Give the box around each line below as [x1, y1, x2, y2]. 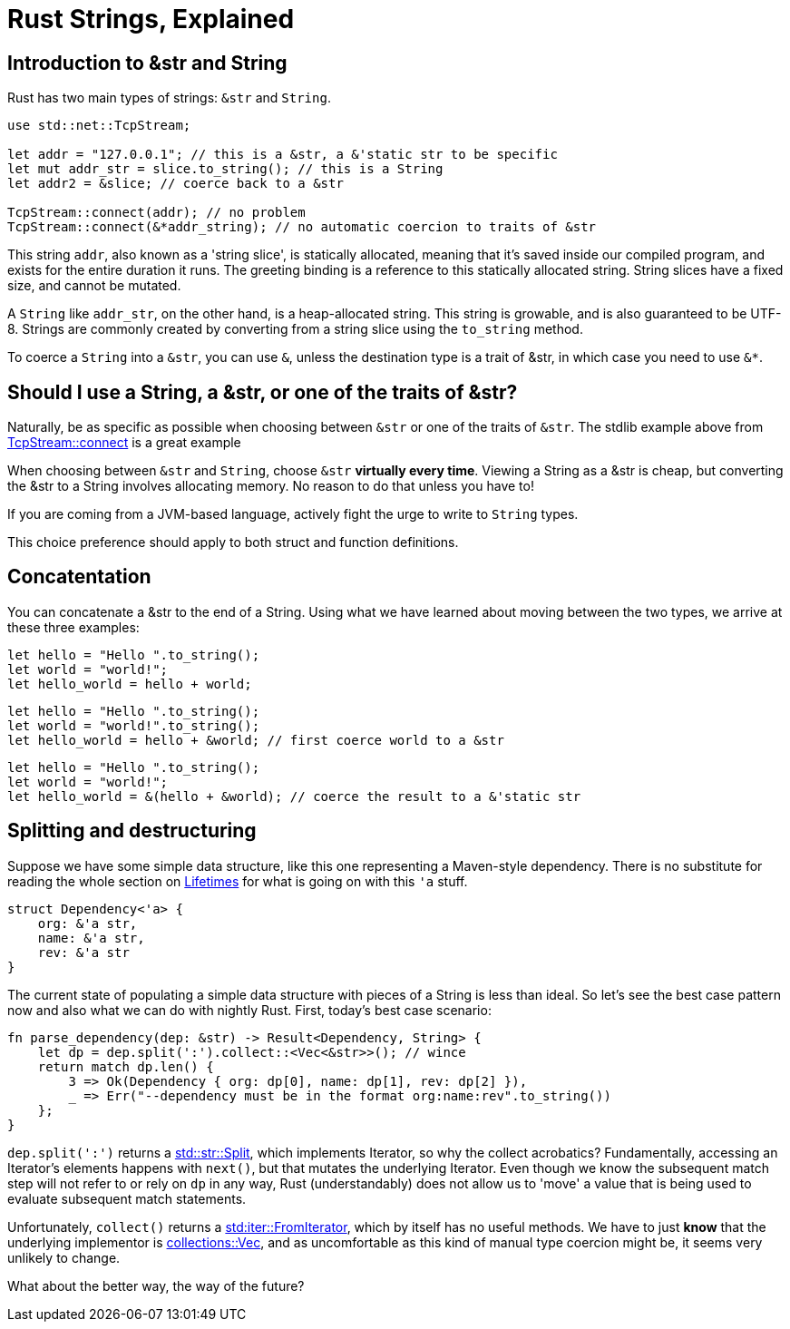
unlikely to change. [7, 1249, 121, 1265]
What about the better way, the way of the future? [7, 1277, 305, 1294]
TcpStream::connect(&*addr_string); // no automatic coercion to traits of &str [7, 220, 597, 235]
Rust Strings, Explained [7, 4, 295, 34]
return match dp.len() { [37, 1059, 214, 1074]
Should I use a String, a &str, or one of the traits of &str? [7, 380, 518, 404]
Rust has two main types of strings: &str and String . [7, 90, 331, 106]
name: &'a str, [37, 930, 145, 945]
